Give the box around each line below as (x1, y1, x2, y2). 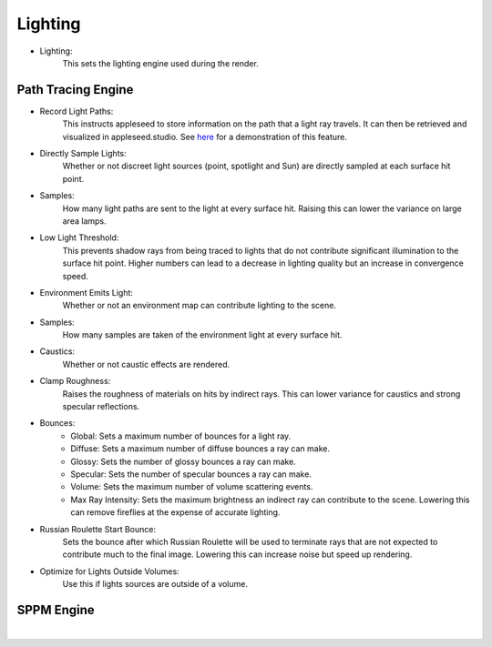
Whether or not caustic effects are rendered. (62, 359, 231, 369)
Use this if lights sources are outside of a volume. (62, 579, 248, 590)
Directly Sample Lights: (39, 148, 127, 159)
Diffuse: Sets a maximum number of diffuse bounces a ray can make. (70, 443, 330, 454)
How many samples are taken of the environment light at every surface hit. (62, 329, 343, 340)
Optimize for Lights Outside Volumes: (39, 565, 179, 577)
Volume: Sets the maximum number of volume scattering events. (70, 481, 313, 492)
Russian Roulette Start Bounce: (39, 523, 157, 534)
